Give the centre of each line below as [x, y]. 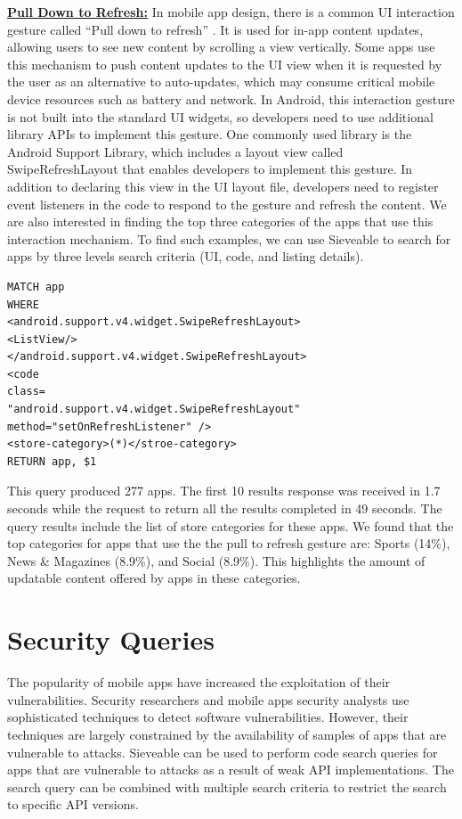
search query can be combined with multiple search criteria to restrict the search [227, 786]
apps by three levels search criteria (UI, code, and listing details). [186, 256]
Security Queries [111, 639]
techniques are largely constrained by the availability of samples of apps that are [227, 734]
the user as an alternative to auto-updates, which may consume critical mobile [221, 82]
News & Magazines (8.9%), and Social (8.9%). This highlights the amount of [216, 560]
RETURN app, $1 [52, 461]
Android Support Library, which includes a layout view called [175, 151]
